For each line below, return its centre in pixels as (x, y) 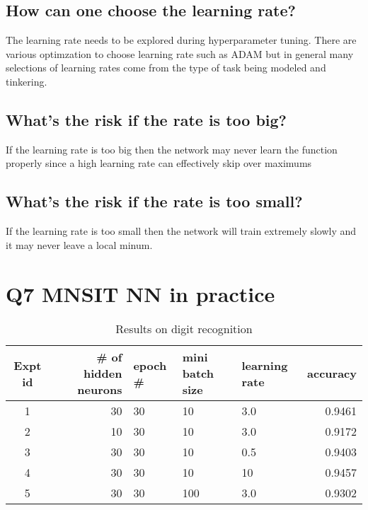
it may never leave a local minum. (79, 244)
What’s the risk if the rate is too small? (154, 201)
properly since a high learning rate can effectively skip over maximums (159, 163)
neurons (100, 390)
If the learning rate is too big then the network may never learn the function (172, 149)
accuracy (332, 373)
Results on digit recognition (184, 329)
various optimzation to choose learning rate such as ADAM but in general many (180, 53)
